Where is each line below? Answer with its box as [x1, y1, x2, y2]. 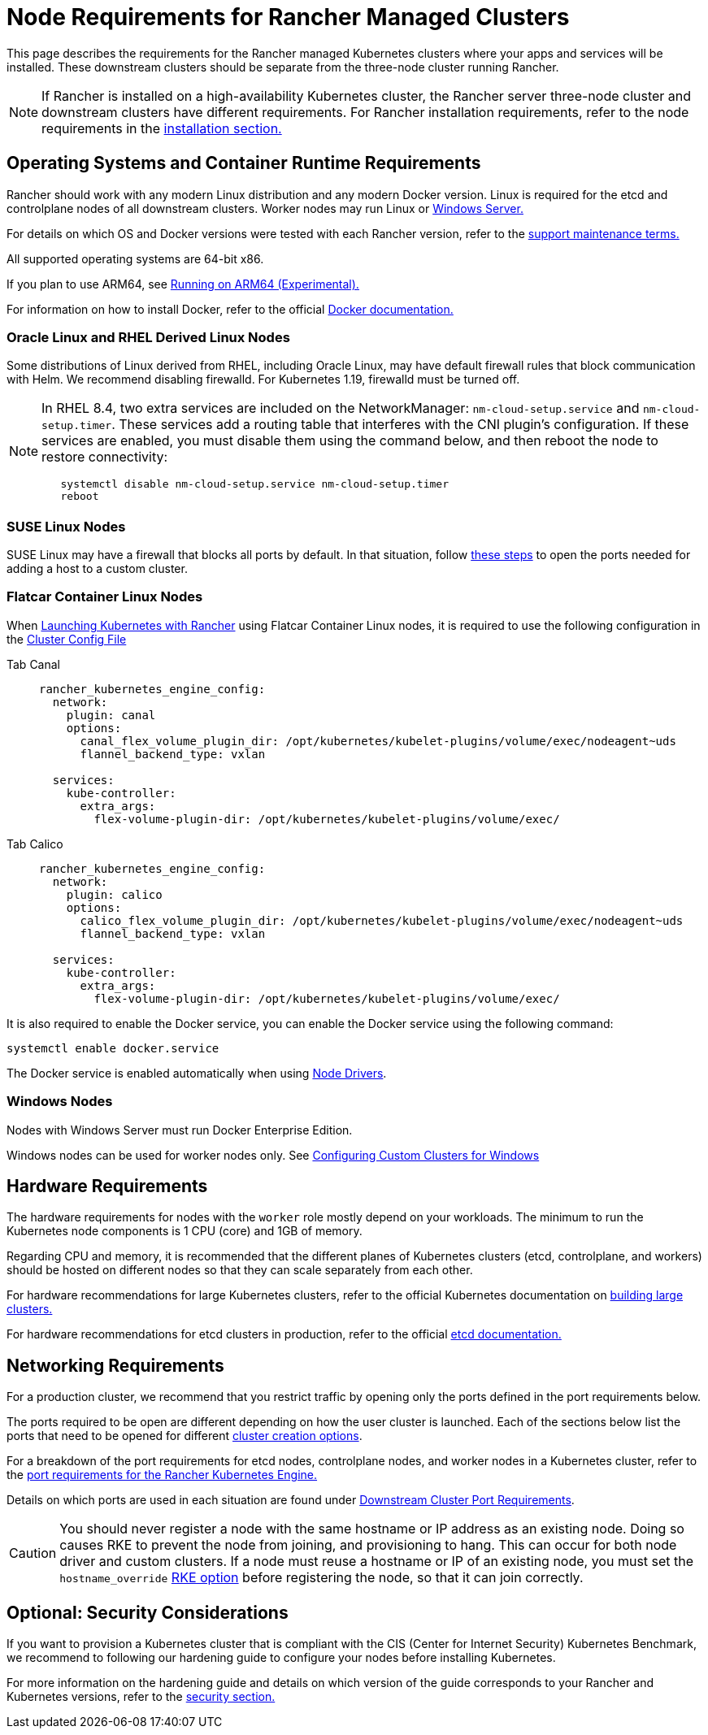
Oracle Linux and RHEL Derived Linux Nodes [7, 328, 290, 345]
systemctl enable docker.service [7, 1041, 219, 1055]
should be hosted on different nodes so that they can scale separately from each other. [7, 1263, 473, 1277]
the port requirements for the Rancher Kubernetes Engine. [7, 1468, 318, 1482]
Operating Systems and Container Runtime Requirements [7, 153, 481, 174]
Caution [9, 1545, 57, 1562]
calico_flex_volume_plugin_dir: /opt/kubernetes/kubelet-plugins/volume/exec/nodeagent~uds [80, 913, 684, 927]
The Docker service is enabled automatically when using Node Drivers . [7, 1065, 387, 1080]
